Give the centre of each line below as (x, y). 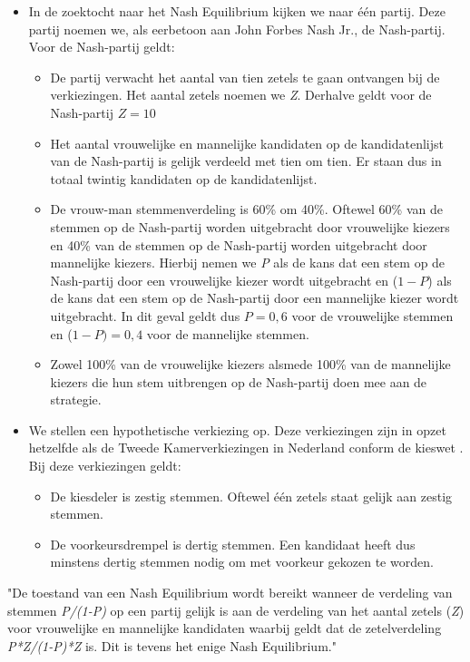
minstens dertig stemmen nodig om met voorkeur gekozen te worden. (242, 562)
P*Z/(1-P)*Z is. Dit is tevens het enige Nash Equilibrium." (172, 645)
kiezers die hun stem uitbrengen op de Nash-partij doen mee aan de (239, 381)
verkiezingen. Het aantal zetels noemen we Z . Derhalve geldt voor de (241, 95)
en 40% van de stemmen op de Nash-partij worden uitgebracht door (239, 244)
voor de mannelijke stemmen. (228, 333)
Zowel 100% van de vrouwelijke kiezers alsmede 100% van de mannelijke (250, 364)
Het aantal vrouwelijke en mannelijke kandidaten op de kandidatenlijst (247, 143)
